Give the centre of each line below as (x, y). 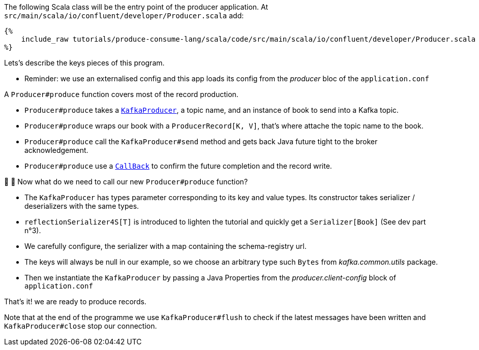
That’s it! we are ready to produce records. (75, 301)
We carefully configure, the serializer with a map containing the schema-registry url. (166, 246)
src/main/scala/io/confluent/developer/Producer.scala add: (124, 15)
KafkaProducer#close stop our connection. (81, 326)
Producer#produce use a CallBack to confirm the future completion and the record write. (178, 166)
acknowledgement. (56, 150)
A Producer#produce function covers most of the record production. (121, 94)
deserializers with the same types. (82, 206)
